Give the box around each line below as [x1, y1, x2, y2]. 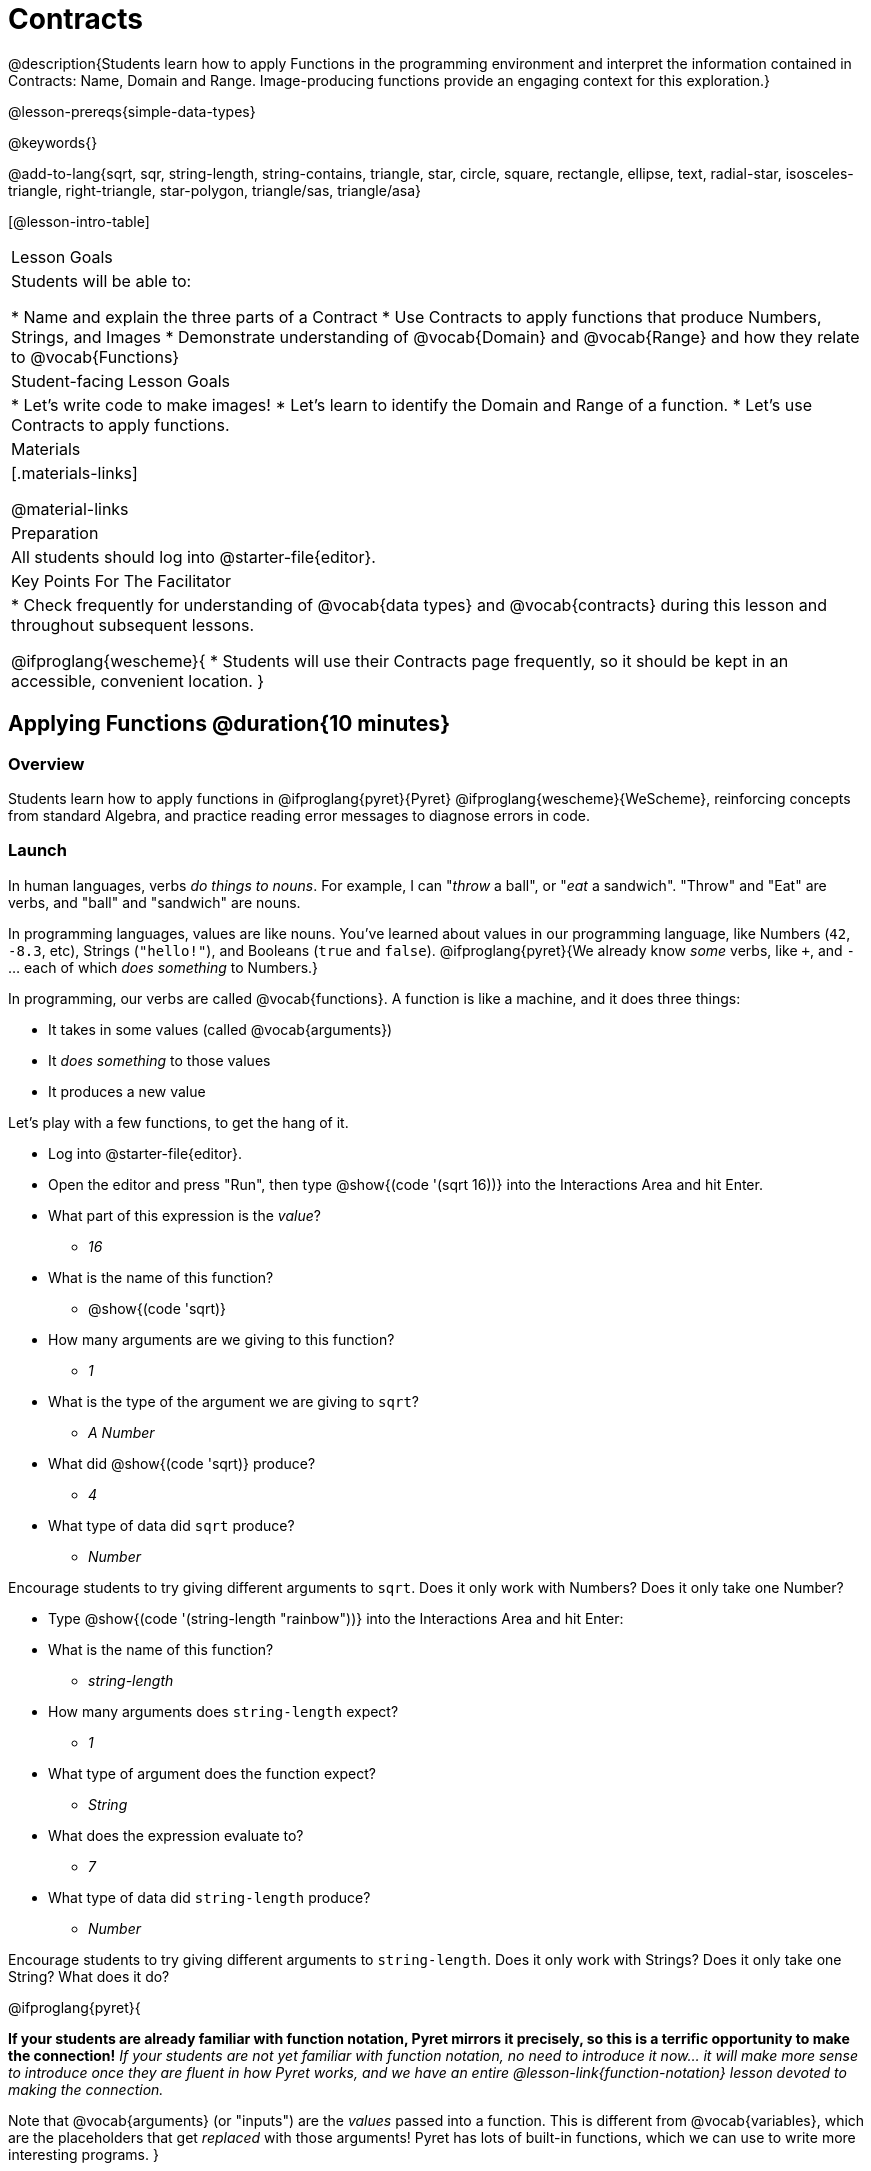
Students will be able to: [11, 270, 192, 291]
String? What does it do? [8, 1967, 170, 1985]
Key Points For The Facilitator [11, 570, 232, 591]
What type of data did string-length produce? [48, 1888, 371, 1906]
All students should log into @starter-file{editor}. [11, 546, 376, 567]
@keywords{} [8, 133, 98, 151]
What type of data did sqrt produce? [48, 1516, 295, 1534]
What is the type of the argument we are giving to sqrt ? [48, 1392, 419, 1410]
